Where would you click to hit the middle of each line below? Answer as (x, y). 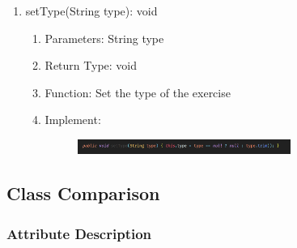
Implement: (73, 120)
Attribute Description (79, 233)
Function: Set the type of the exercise (138, 92)
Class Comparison (83, 193)
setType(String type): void (91, 11)
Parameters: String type (104, 38)
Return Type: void (91, 65)
